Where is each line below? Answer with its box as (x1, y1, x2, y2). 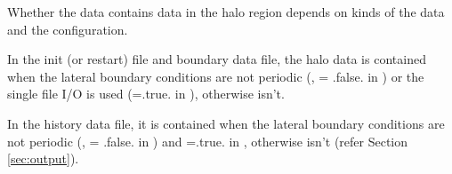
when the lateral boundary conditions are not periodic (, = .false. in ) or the (7, 67, 424, 85)
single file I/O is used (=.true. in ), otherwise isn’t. (7, 84, 285, 103)
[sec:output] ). (7, 149, 79, 168)
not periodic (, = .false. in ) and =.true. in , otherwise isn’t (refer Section (7, 131, 408, 150)
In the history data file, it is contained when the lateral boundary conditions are (7, 114, 445, 132)
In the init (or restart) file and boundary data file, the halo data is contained (7, 50, 426, 68)
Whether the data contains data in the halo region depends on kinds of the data (7, 3, 445, 20)
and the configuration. (7, 20, 128, 38)
